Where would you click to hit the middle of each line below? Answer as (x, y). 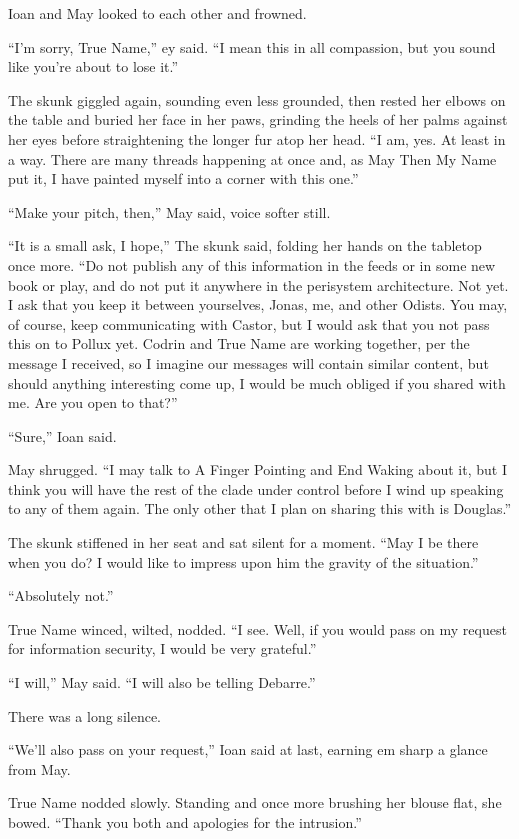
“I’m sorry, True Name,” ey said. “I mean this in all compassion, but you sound (252, 46)
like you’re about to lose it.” (93, 66)
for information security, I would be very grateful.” (162, 648)
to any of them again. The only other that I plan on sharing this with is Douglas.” (260, 508)
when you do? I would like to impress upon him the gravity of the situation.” (243, 561)
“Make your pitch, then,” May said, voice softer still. (169, 211)
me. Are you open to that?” (93, 402)
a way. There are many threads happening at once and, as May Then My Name (252, 158)
